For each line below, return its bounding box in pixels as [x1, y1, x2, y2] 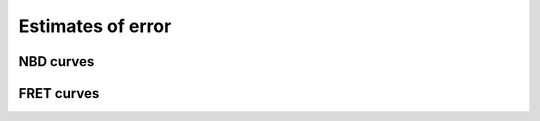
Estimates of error [18, 15, 172, 37]
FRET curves [18, 85, 100, 102]
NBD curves [18, 53, 95, 70]
